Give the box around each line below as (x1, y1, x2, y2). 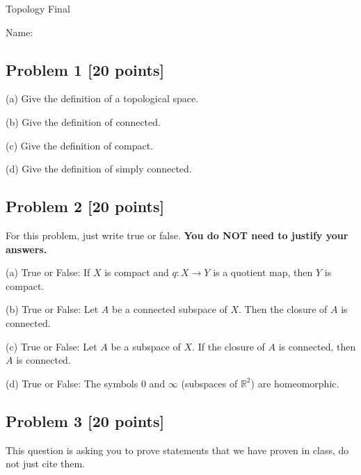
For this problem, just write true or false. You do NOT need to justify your (6, 227, 348, 242)
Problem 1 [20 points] (6, 58, 165, 80)
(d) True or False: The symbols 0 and (6, 376, 166, 390)
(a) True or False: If (6, 265, 90, 280)
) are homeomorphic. (250, 376, 339, 390)
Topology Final (6, 1, 70, 15)
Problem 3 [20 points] (6, 410, 165, 431)
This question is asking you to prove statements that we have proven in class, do (6, 442, 349, 457)
